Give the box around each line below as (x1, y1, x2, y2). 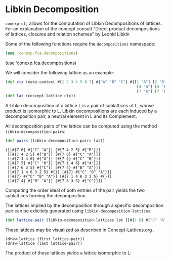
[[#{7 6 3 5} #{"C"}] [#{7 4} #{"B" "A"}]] (7, 165, 101, 170)
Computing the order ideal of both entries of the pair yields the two (5, 187, 145, 193)
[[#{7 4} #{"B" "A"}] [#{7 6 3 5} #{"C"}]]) (7, 179, 103, 184)
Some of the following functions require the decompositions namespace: (5, 40, 156, 47)
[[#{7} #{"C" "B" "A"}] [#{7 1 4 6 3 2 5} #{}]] (7, 174, 112, 179)
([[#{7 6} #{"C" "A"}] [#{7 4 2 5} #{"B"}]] (5, 148, 101, 153)
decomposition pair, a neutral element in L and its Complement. (5, 113, 138, 119)
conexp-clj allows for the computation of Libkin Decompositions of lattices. (5, 20, 162, 26)
